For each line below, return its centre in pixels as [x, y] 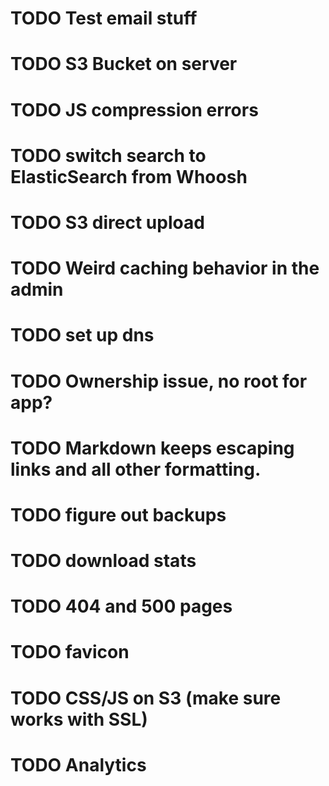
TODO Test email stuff [104, 18]
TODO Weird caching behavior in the [165, 268]
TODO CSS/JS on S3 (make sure [146, 698]
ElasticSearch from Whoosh [129, 176]
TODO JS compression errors [134, 109]
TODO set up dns [82, 335]
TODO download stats [103, 561]
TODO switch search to [108, 155]
